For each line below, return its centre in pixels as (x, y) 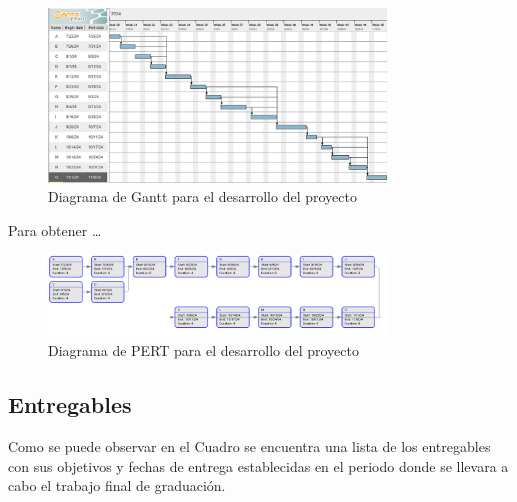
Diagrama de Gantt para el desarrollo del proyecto (202, 196)
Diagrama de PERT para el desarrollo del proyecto (203, 350)
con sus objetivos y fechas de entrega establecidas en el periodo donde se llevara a (258, 465)
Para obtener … (55, 230)
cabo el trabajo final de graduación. (117, 485)
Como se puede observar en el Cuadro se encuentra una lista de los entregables (249, 446)
